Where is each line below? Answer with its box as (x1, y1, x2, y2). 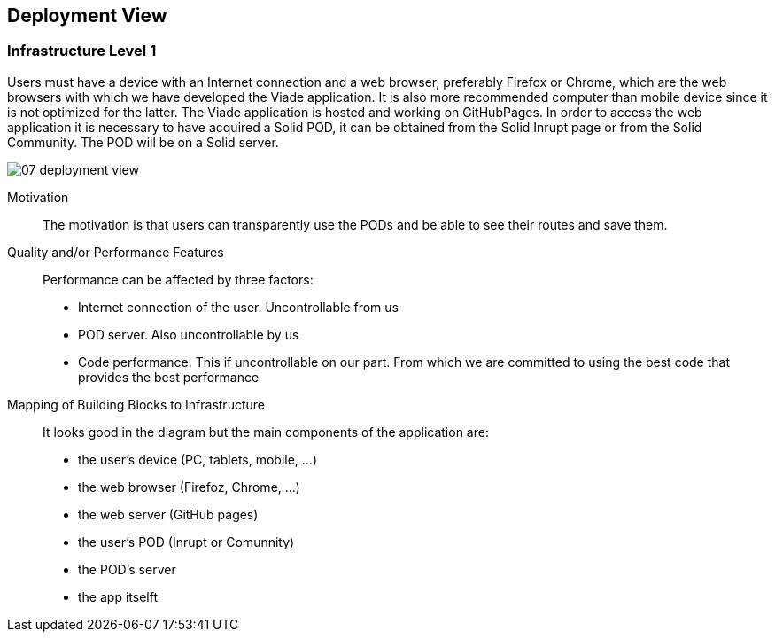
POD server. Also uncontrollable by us (78, 326, 299, 342)
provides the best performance (78, 369, 260, 385)
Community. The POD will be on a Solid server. (7, 134, 279, 150)
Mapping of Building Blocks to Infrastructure (7, 396, 265, 412)
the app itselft (78, 588, 158, 604)
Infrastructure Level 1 (7, 42, 157, 60)
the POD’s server (78, 561, 176, 577)
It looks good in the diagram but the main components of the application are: (43, 424, 489, 440)
